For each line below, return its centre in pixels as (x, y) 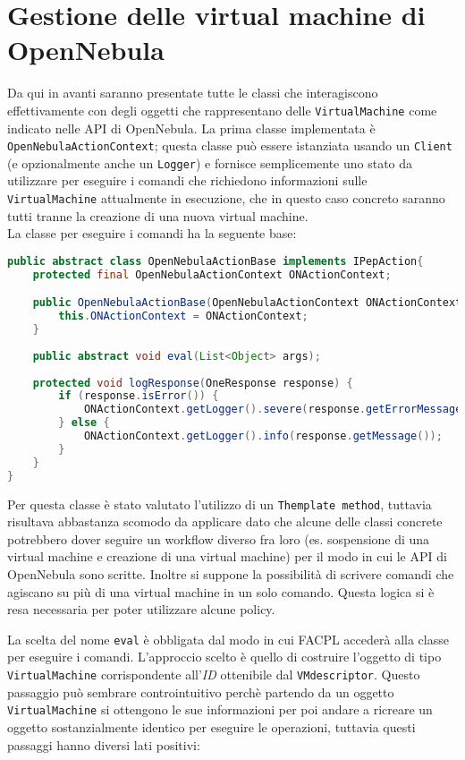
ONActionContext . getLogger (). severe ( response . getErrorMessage (273, 410)
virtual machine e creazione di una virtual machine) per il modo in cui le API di (227, 556)
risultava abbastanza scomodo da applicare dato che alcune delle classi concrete (225, 521)
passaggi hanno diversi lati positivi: (104, 744)
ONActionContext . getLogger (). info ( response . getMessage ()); (263, 436)
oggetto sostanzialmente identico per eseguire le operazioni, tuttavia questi (211, 726)
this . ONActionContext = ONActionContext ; (183, 316)
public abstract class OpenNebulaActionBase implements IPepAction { (216, 261)
